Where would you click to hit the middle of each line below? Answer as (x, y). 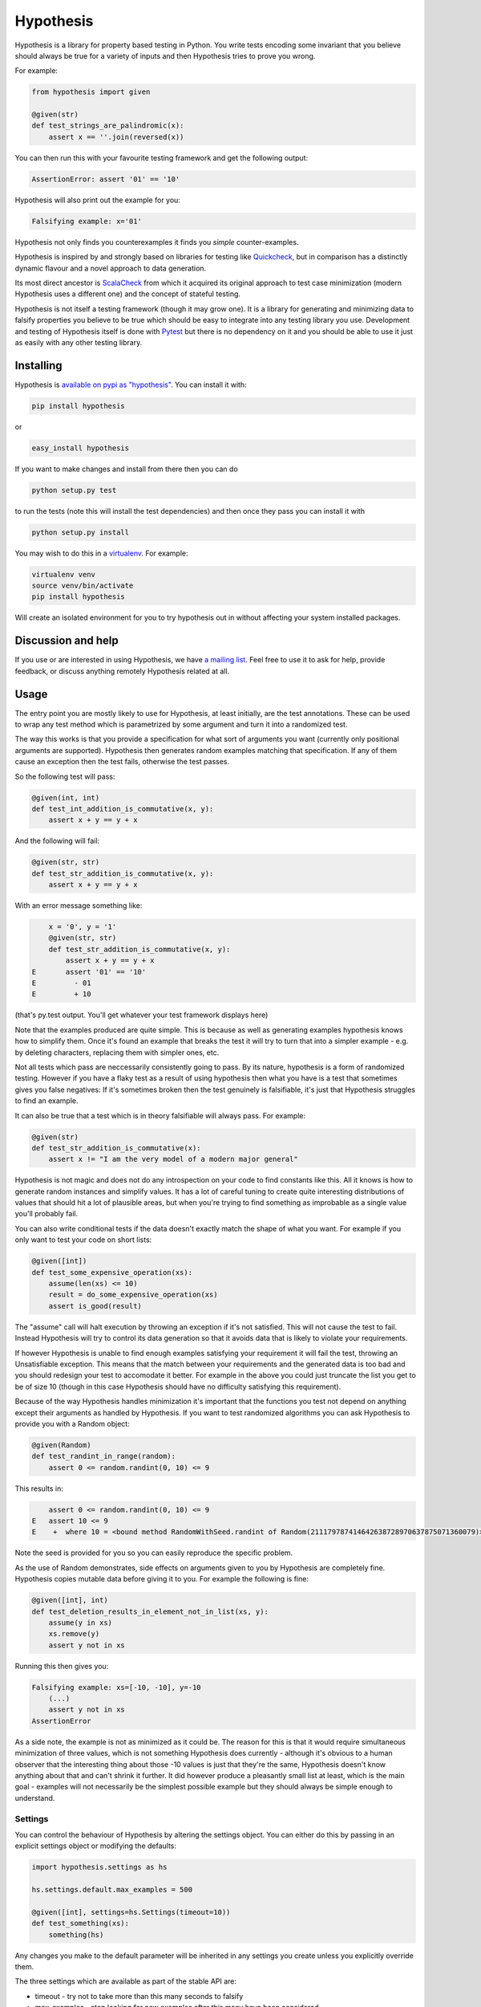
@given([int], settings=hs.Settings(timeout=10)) (131, 1912)
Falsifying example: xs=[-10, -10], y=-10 (116, 1687)
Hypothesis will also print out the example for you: (97, 200)
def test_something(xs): (81, 1924)
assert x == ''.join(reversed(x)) (116, 137)
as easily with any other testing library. (79, 342)
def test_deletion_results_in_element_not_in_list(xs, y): (150, 1611)
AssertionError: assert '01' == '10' (106, 179)
